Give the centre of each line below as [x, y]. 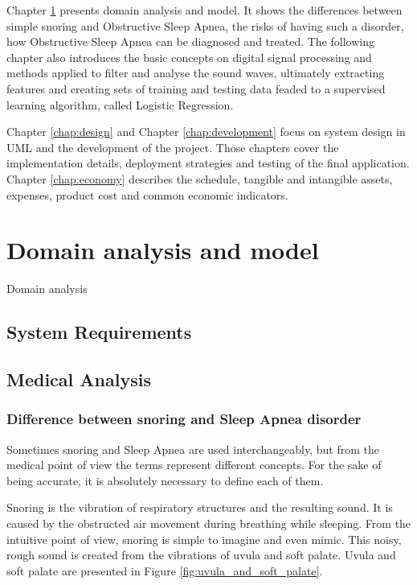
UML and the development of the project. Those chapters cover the [173, 147]
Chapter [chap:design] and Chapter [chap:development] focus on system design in [206, 132]
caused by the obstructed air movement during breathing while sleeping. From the [209, 523]
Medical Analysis [79, 379]
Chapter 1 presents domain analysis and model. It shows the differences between [204, 10]
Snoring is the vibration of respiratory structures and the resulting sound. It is [200, 507]
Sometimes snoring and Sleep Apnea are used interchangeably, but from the [193, 449]
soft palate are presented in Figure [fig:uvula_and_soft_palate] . [165, 570]
